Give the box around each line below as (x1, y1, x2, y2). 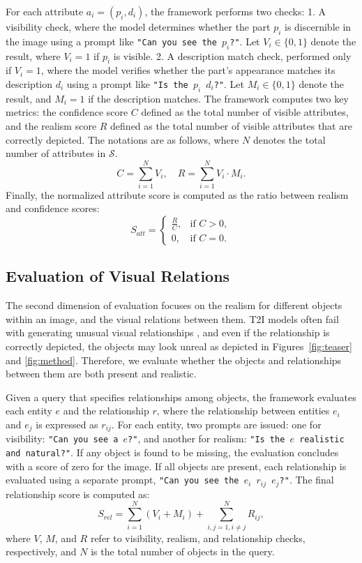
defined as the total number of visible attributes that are (110, 118, 352, 133)
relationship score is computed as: (6, 486, 150, 501)
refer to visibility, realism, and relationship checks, (90, 530, 306, 545)
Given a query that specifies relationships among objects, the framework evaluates (6, 389, 356, 404)
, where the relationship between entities (156, 403, 330, 418)
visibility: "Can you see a (6, 431, 119, 446)
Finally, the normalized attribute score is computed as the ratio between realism (6, 187, 349, 202)
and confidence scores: (6, 201, 100, 216)
